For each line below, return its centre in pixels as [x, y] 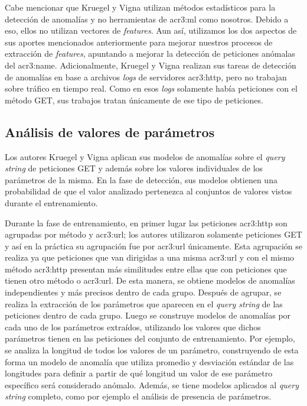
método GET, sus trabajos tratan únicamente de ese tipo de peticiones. [134, 100]
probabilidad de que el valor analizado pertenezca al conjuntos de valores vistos [148, 191]
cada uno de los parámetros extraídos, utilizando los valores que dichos [133, 327]
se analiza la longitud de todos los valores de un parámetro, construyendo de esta [152, 350]
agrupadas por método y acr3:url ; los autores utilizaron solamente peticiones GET [153, 234]
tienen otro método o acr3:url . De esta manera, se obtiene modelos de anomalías [150, 280]
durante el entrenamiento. [51, 202]
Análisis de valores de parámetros [110, 131]
